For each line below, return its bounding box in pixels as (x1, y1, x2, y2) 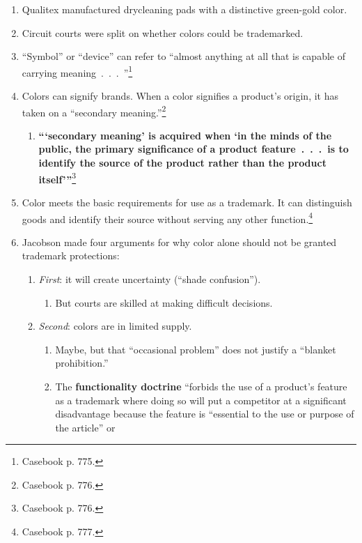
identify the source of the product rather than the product (38, 155, 326, 170)
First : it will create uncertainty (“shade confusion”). (38, 271, 261, 286)
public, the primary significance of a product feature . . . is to (38, 142, 349, 156)
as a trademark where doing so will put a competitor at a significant (55, 392, 347, 407)
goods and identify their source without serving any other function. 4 (22, 209, 313, 226)
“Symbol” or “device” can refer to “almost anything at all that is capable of (22, 49, 345, 63)
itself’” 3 (38, 169, 77, 186)
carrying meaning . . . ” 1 (22, 63, 133, 79)
